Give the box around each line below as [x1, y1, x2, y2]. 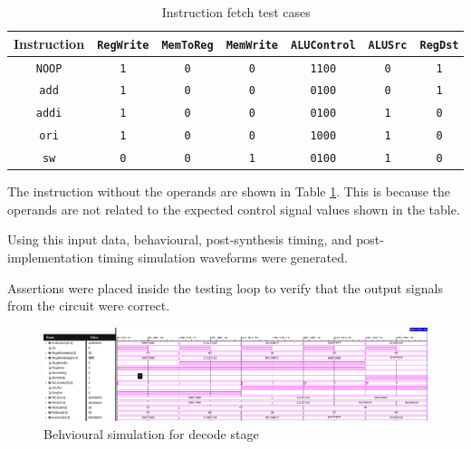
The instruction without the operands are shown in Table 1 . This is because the [7, 182, 451, 201]
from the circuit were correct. [7, 296, 170, 315]
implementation [7, 248, 94, 267]
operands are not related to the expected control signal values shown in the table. [7, 199, 460, 218]
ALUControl [290, 38, 356, 52]
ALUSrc [368, 38, 408, 52]
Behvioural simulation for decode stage [43, 425, 259, 444]
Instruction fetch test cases [161, 3, 311, 21]
